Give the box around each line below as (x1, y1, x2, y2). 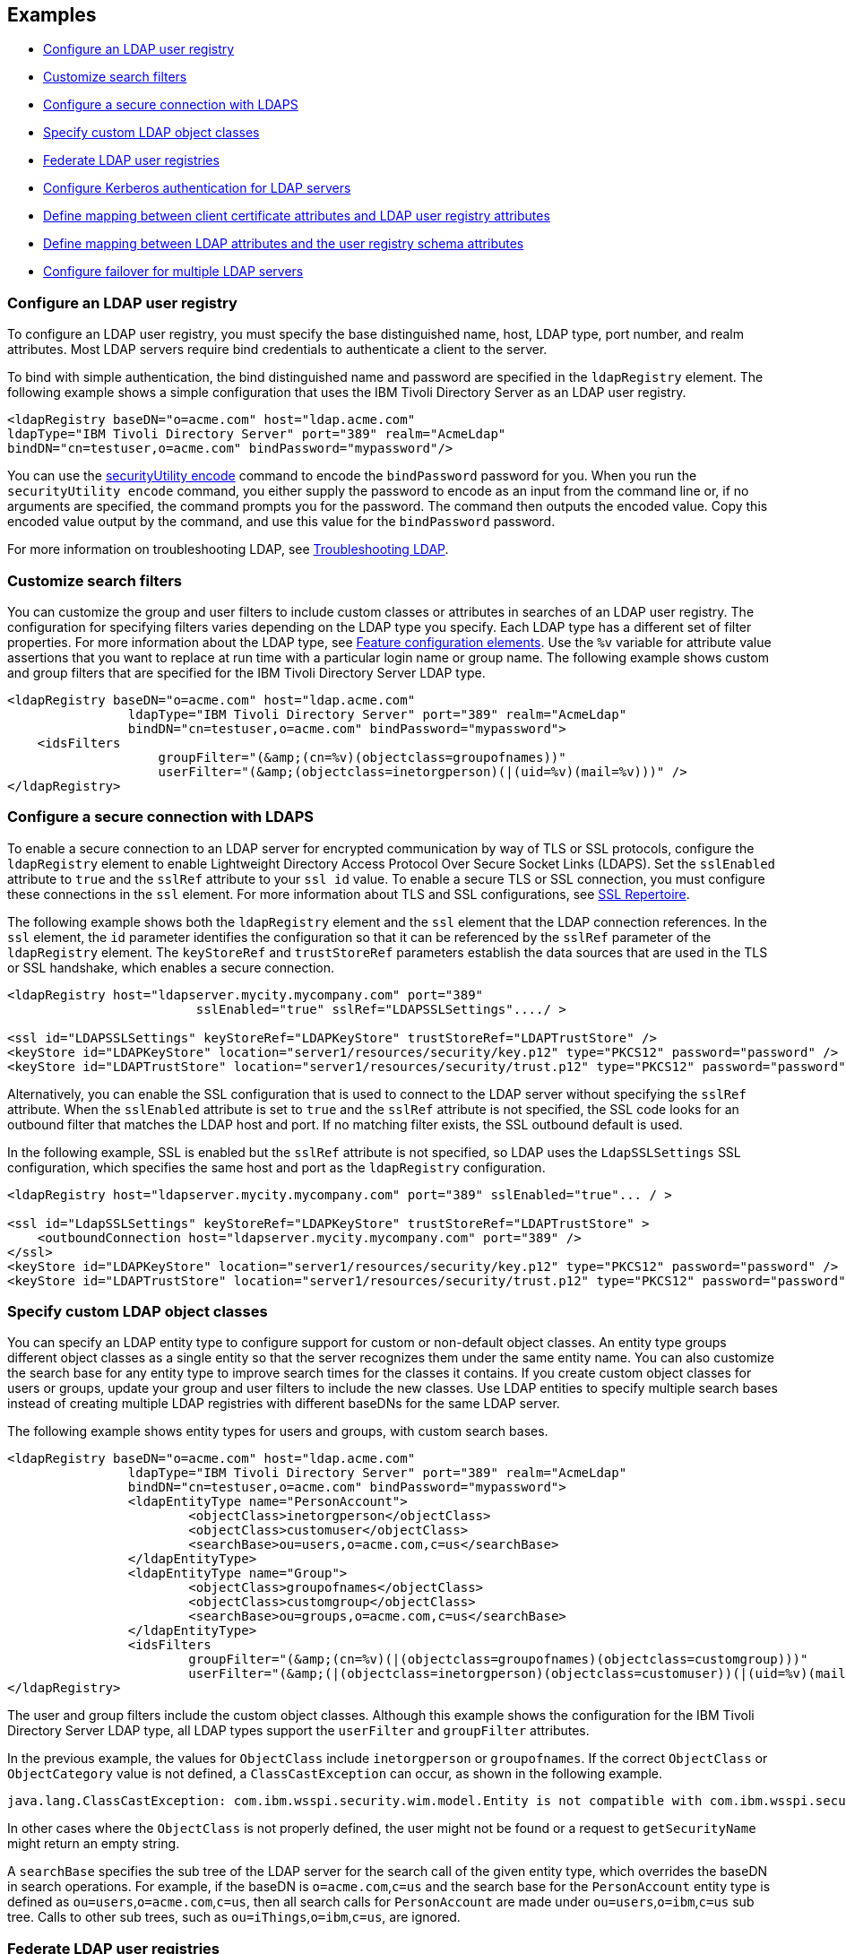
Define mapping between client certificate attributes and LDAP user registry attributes (43, 208, 550, 224)
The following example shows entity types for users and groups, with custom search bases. (7, 1423, 548, 1440)
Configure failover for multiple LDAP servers (43, 264, 304, 280)
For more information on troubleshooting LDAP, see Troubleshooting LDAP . (7, 541, 449, 558)
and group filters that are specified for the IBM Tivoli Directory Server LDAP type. (7, 664, 486, 680)
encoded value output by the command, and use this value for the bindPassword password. (7, 514, 556, 530)
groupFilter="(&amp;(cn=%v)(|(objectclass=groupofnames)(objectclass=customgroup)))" (188, 1652, 808, 1667)
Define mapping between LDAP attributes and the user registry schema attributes (43, 236, 524, 252)
